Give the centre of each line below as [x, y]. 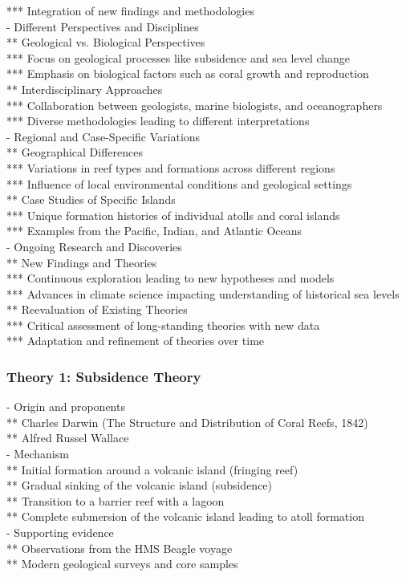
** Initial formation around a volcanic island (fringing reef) [152, 469]
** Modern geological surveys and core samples [122, 564]
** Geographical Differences [75, 152]
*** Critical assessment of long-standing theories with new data [163, 325]
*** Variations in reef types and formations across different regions [171, 167]
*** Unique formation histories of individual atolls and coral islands [173, 215]
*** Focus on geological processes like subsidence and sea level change [179, 57]
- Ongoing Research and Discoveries [94, 246]
